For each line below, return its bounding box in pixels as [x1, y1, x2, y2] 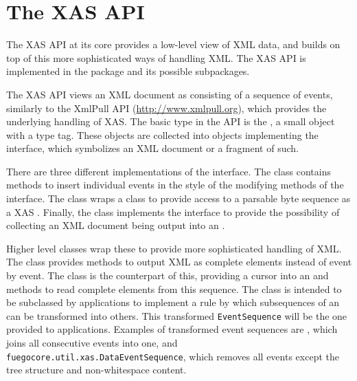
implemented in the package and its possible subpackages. [6, 64, 250, 78]
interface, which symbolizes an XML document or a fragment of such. [6, 141, 299, 155]
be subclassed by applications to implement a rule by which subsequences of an [6, 295, 340, 309]
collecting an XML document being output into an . [6, 218, 225, 232]
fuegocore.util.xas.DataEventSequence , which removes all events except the [6, 349, 339, 363]
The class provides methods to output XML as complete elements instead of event [6, 254, 352, 269]
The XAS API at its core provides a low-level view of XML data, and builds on [6, 37, 341, 52]
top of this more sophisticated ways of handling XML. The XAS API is [6, 50, 306, 65]
